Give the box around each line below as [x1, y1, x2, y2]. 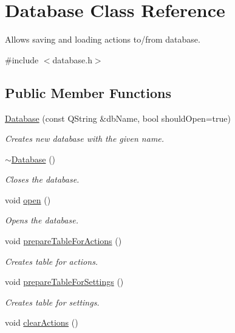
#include [5, 53, 39, 66]
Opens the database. [5, 214, 78, 226]
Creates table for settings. [5, 295, 100, 308]
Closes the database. [5, 173, 80, 186]
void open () [5, 193, 51, 206]
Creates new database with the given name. [5, 132, 165, 145]
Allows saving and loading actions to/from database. [5, 33, 200, 46]
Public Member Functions [5, 83, 171, 102]
